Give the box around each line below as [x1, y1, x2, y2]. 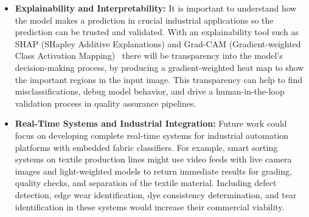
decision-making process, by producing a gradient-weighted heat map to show [15, 61, 304, 73]
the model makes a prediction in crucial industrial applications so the [15, 13, 274, 26]
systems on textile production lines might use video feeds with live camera [15, 153, 292, 165]
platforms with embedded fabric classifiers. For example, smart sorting [15, 141, 278, 153]
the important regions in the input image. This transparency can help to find [15, 73, 302, 85]
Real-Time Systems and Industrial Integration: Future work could [15, 117, 287, 130]
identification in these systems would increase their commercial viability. [15, 200, 285, 213]
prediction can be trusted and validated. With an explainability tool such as [15, 25, 299, 38]
